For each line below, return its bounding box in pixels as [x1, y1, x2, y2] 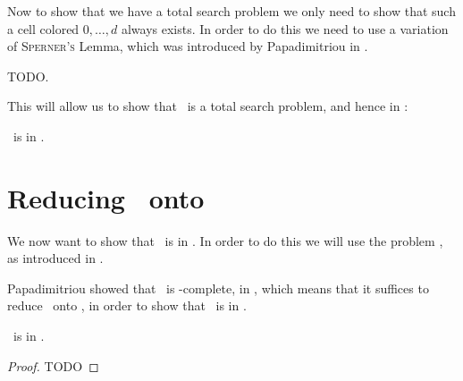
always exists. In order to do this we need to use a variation [121, 19, 449, 38]
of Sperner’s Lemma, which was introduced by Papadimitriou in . [7, 37, 368, 55]
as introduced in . [7, 249, 104, 267]
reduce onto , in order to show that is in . [7, 296, 247, 315]
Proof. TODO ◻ [7, 356, 99, 375]
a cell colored [7, 19, 80, 38]
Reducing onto [7, 179, 205, 216]
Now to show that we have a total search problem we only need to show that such [7, 2, 456, 20]
